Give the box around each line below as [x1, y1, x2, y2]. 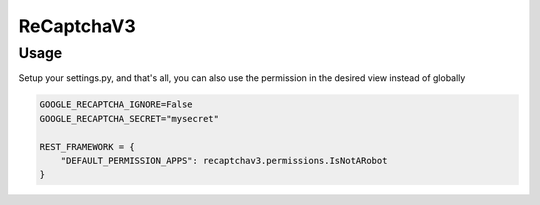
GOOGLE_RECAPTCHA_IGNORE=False [39, 99, 194, 110]
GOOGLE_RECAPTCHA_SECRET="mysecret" [39, 113, 220, 124]
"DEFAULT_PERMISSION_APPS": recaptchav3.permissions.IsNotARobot [60, 155, 388, 166]
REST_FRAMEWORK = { [39, 141, 135, 152]
